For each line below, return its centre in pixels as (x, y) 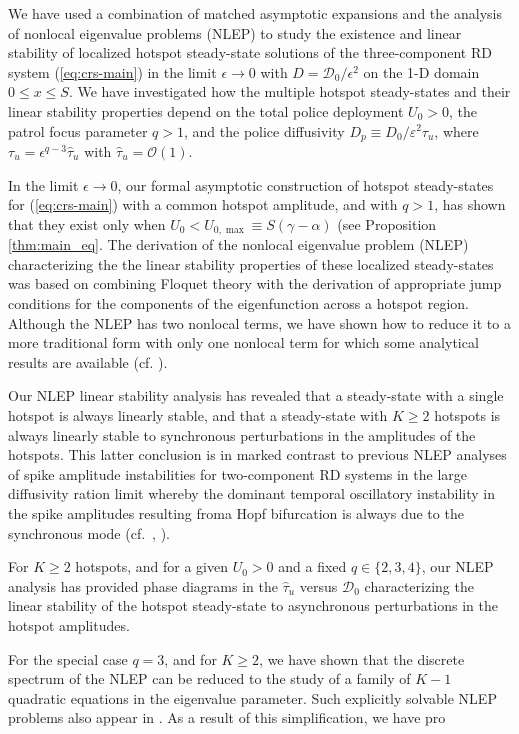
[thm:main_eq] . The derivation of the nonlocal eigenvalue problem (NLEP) (238, 244)
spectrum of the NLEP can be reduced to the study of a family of (209, 678)
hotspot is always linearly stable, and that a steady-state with (198, 415)
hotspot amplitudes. (69, 624)
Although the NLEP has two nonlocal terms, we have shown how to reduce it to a (259, 322)
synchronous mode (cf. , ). (89, 532)
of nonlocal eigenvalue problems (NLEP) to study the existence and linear (235, 32)
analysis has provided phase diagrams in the (143, 585)
